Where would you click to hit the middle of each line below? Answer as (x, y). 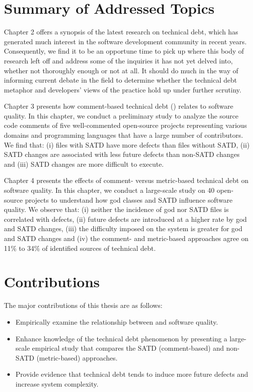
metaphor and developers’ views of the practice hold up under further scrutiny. (123, 89)
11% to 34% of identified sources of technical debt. (80, 248)
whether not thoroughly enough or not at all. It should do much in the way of (121, 70)
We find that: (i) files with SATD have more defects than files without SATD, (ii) (127, 144)
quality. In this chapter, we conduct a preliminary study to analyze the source (121, 115)
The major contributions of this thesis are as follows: (83, 305)
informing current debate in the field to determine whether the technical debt (121, 80)
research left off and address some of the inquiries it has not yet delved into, (118, 60)
